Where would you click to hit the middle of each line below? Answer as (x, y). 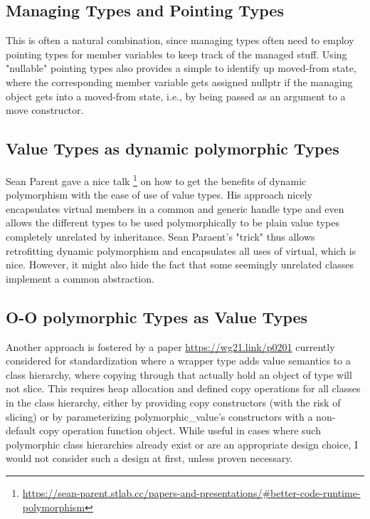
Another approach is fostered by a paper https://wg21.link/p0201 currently (170, 346)
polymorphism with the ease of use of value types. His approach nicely (159, 195)
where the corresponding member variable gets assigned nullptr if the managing (179, 82)
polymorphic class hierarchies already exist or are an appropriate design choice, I (182, 444)
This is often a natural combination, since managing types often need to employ (180, 40)
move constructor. (45, 110)
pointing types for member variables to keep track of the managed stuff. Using (176, 54)
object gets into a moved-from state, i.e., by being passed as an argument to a (176, 96)
